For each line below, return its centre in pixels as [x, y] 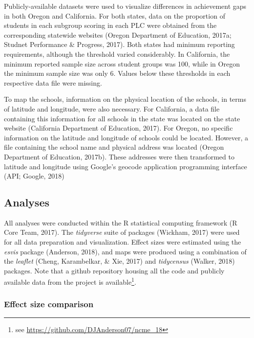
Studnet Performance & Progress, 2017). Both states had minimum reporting [119, 44]
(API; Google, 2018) [34, 176]
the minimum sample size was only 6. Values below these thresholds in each [117, 73]
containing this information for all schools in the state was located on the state [122, 118]
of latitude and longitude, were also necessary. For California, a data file [112, 108]
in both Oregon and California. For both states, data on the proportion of [115, 15]
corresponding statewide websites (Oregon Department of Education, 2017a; [118, 34]
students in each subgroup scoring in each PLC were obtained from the [110, 25]
